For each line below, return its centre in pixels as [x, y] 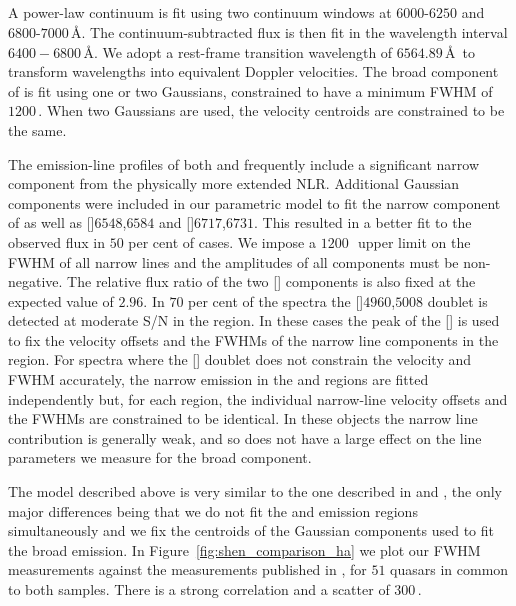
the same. [37, 129]
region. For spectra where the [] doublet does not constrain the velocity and [240, 359]
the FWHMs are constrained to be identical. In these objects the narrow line [243, 418]
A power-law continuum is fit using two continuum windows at [200, 12]
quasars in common [449, 569]
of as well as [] [51, 222]
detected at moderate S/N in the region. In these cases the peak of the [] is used [254, 320]
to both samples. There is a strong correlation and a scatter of [199, 589]
